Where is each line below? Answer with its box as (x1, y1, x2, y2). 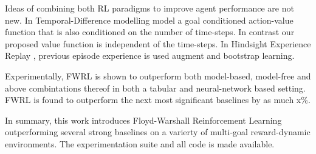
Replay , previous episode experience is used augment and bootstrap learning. (5, 49, 295, 62)
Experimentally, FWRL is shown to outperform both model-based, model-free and (5, 69, 311, 82)
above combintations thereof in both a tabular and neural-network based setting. (5, 81, 306, 94)
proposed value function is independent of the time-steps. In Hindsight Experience (5, 37, 311, 50)
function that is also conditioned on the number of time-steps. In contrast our (5, 25, 295, 38)
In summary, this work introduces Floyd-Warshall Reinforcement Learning (5, 113, 282, 126)
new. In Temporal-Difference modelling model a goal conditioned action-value (5, 13, 294, 26)
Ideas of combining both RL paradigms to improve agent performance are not (5, 2, 294, 14)
